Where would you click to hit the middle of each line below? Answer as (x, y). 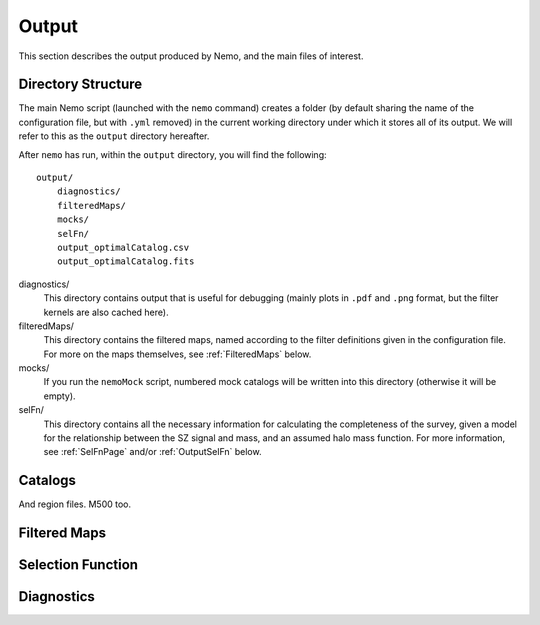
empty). (59, 396)
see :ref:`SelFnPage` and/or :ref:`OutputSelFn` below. (152, 452)
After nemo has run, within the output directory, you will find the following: (172, 154)
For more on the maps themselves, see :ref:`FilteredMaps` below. (177, 354)
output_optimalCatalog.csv (123, 247)
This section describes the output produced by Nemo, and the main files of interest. (191, 56)
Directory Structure (80, 84)
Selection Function (78, 565)
